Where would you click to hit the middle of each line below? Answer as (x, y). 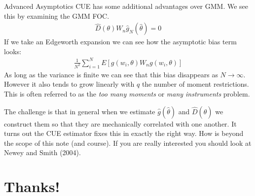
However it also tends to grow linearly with (69, 84)
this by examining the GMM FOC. (57, 16)
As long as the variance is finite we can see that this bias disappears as (111, 74)
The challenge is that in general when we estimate (80, 111)
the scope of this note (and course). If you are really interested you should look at (128, 143)
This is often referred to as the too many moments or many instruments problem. (127, 94)
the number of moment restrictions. (195, 84)
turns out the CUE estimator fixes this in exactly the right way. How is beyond (124, 133)
